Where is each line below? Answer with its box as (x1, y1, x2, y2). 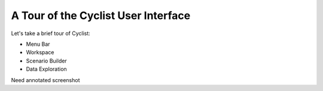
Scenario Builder (26, 57, 67, 64)
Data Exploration (26, 65, 67, 73)
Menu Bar (26, 40, 50, 48)
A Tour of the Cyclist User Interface (11, 9, 191, 22)
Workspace (26, 49, 54, 56)
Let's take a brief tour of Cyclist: (11, 30, 91, 37)
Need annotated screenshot (11, 76, 80, 83)
